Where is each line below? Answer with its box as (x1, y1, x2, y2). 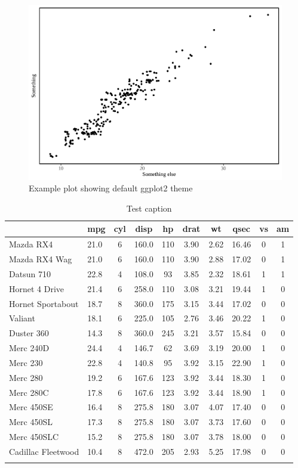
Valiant (9, 312, 35, 324)
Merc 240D (9, 342, 50, 354)
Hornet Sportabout (9, 297, 79, 309)
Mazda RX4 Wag (9, 253, 72, 265)
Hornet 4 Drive (9, 282, 64, 295)
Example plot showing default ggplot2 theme (29, 182, 193, 194)
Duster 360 (9, 327, 49, 339)
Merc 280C (9, 386, 49, 398)
